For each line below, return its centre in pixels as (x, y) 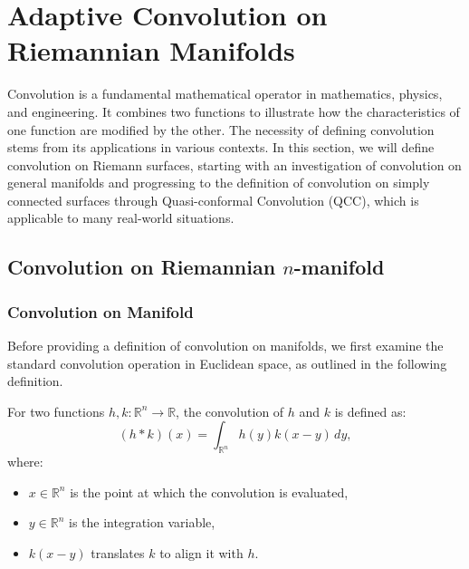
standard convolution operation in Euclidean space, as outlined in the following (227, 363)
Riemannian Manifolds (151, 50)
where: (25, 462)
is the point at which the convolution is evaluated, (209, 492)
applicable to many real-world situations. (121, 218)
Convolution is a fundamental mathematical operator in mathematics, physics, (225, 94)
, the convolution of (230, 411)
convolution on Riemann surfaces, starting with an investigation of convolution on (234, 164)
